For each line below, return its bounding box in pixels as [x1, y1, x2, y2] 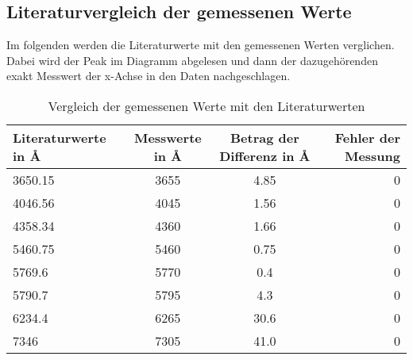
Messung [344, 146, 400, 165]
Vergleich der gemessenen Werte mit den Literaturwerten [48, 96, 365, 115]
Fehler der [334, 128, 400, 147]
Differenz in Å [219, 146, 311, 165]
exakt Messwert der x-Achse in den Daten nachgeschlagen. [6, 67, 291, 84]
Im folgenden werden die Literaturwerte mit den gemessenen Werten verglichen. [6, 36, 395, 53]
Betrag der [230, 128, 299, 147]
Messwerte [133, 128, 202, 147]
